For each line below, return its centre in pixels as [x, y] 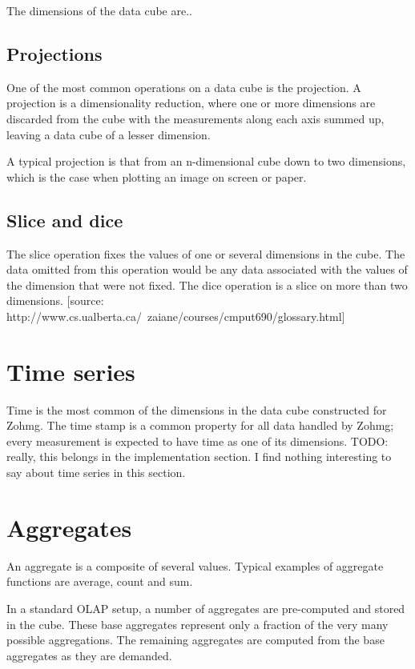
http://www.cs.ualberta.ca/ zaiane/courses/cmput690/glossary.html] [176, 316]
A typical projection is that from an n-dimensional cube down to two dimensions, [206, 161]
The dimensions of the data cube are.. [99, 10]
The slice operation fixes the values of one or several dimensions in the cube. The [206, 253]
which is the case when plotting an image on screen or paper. [157, 176]
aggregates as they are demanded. [89, 655]
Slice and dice [65, 220]
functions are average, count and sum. [100, 581]
